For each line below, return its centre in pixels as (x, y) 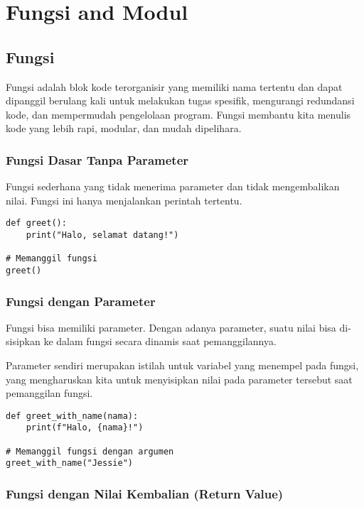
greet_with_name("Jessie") (69, 463)
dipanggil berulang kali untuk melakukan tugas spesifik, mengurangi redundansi (180, 100)
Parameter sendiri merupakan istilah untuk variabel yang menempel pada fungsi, (182, 365)
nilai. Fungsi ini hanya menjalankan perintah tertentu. (124, 200)
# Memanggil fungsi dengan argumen (90, 451)
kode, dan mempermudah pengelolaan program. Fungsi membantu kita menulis (178, 114)
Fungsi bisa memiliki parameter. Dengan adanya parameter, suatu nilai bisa (171, 327)
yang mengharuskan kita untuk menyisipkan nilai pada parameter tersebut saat (179, 379)
